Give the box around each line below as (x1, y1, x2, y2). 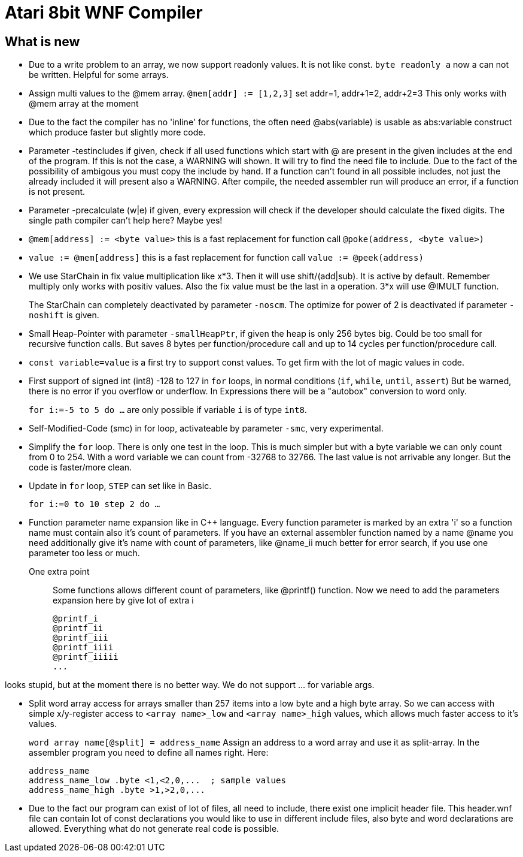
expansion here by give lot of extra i (53, 595, 194, 606)
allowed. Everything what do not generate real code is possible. (29, 823, 279, 834)
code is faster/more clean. (29, 462, 132, 473)
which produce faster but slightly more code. (29, 127, 206, 138)
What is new (5, 34, 80, 49)
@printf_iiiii (53, 652, 118, 662)
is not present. (29, 186, 86, 197)
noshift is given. (29, 310, 99, 321)
